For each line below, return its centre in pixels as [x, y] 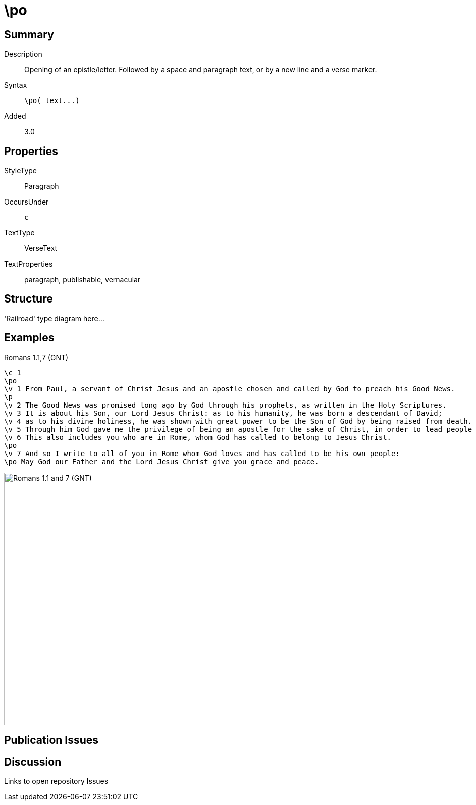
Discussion [33, 762]
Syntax [16, 85]
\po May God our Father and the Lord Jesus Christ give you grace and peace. [162, 461]
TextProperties [29, 264]
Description [23, 54]
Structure [29, 299]
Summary [29, 34]
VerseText [41, 248]
